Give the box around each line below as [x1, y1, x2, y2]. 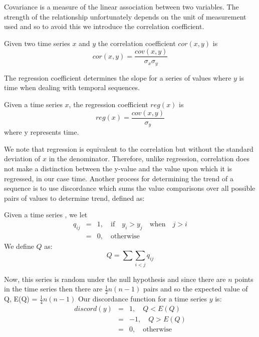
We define [4, 240, 34, 251]
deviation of [4, 153, 41, 164]
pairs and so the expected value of [143, 283, 248, 294]
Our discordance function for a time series [78, 293, 207, 304]
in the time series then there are [4, 283, 103, 294]
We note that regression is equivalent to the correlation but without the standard [4, 143, 253, 154]
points [234, 273, 253, 284]
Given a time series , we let [4, 209, 88, 220]
